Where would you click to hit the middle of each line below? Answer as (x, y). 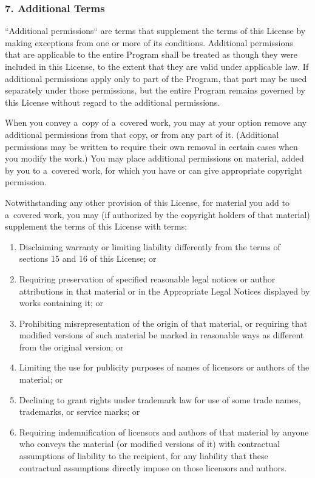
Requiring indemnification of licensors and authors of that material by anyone (164, 432)
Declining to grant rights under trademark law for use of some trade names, (160, 399)
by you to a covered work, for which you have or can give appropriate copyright (154, 170)
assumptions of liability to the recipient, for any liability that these (144, 456)
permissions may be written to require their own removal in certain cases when (151, 146)
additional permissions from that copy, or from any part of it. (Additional (142, 134)
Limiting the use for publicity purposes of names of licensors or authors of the (164, 367)
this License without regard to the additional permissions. (113, 102)
